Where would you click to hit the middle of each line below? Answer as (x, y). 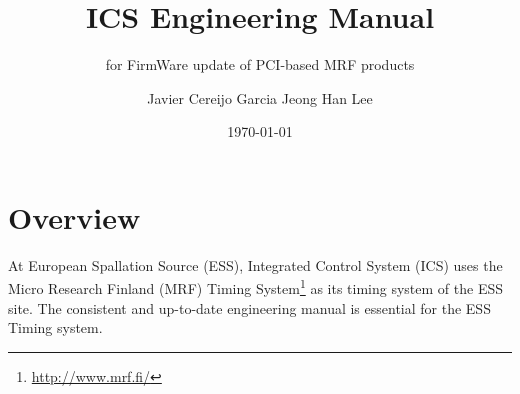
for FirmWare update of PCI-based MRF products (260, 64)
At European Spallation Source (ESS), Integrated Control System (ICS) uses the (255, 264)
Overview (74, 216)
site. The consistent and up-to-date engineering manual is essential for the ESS (249, 307)
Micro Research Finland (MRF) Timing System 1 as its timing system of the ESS (256, 287)
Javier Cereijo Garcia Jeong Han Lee (260, 97)
